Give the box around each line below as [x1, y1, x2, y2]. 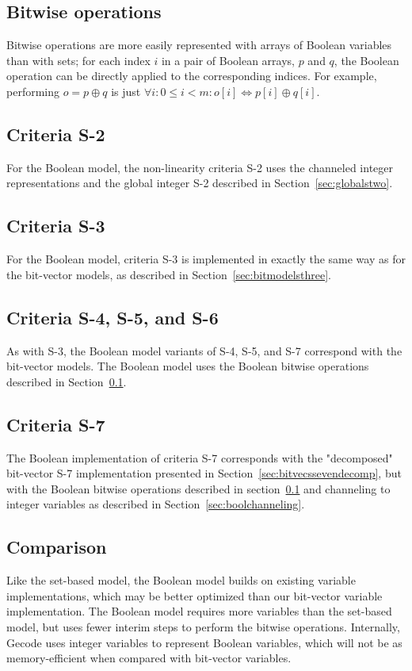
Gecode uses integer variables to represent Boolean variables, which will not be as [6, 634, 402, 650]
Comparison [6, 535, 107, 559]
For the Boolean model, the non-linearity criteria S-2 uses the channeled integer [6, 159, 394, 175]
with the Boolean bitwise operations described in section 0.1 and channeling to [6, 480, 391, 497]
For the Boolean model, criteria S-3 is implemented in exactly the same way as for [6, 251, 406, 267]
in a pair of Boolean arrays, [161, 52, 295, 68]
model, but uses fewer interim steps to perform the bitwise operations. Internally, [6, 618, 400, 635]
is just [111, 82, 141, 99]
